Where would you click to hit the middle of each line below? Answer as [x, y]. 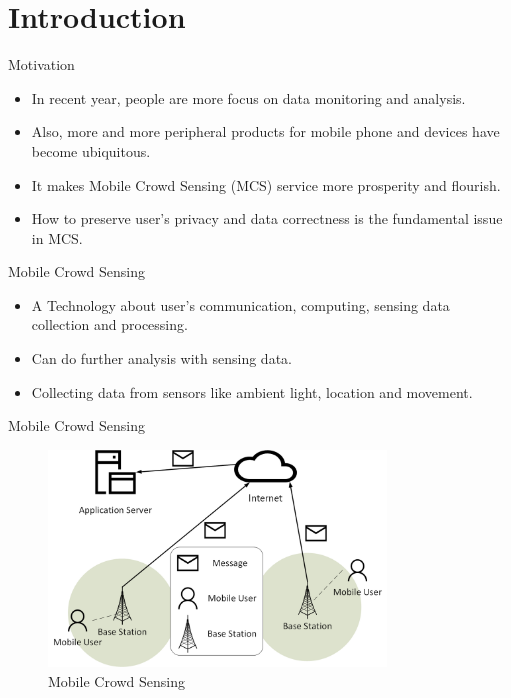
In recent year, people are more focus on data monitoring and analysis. [248, 97]
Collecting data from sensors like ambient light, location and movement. [252, 391]
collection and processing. [109, 324]
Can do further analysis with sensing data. [161, 358]
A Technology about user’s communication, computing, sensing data [240, 304]
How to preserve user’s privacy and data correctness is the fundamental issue [267, 218]
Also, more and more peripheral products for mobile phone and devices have [265, 131]
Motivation [41, 64]
